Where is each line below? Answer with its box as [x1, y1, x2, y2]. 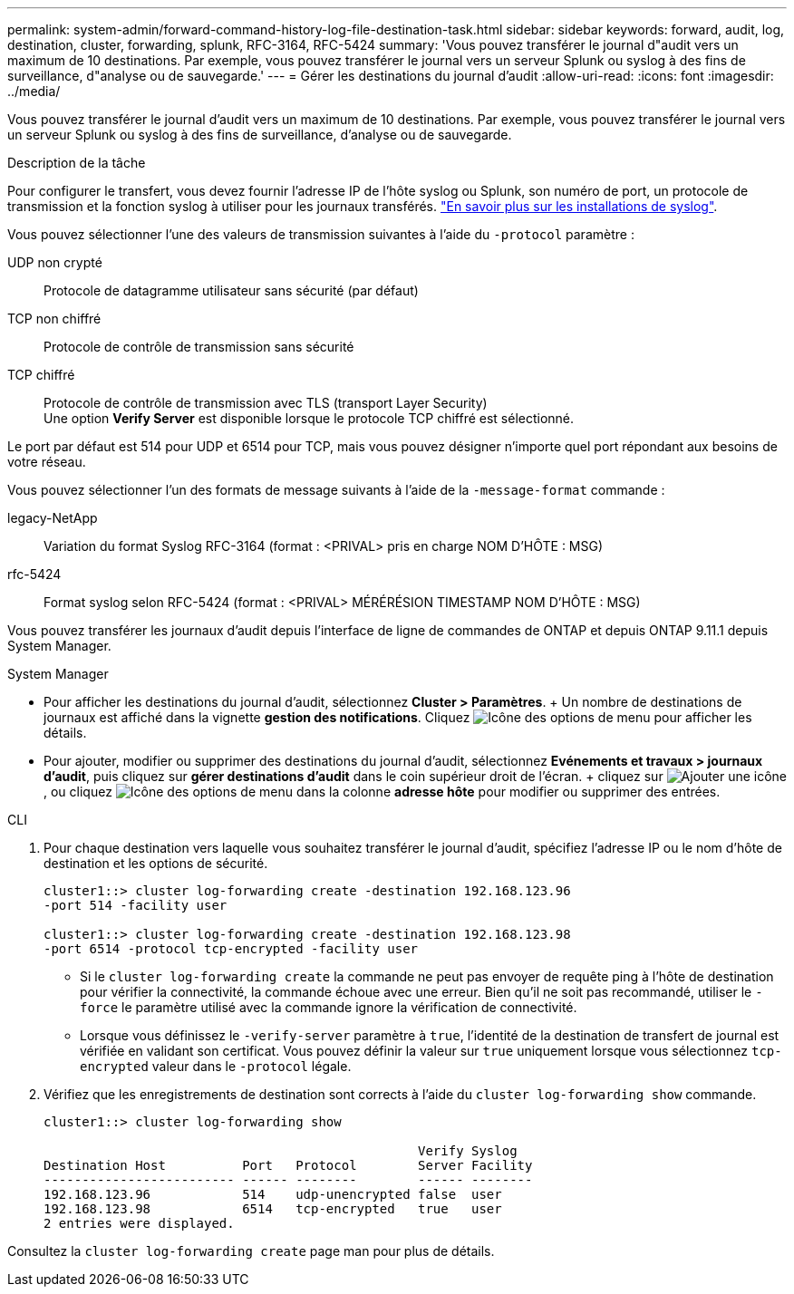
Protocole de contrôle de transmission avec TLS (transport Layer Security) [44, 395, 488, 410]
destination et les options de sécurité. [44, 855, 268, 871]
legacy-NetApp [7, 510, 98, 526]
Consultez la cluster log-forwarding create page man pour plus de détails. [7, 1243, 495, 1259]
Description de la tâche [7, 155, 146, 170]
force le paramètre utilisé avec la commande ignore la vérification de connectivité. [80, 999, 577, 1015]
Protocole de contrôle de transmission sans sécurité [44, 339, 354, 354]
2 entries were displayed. [44, 1216, 235, 1231]
